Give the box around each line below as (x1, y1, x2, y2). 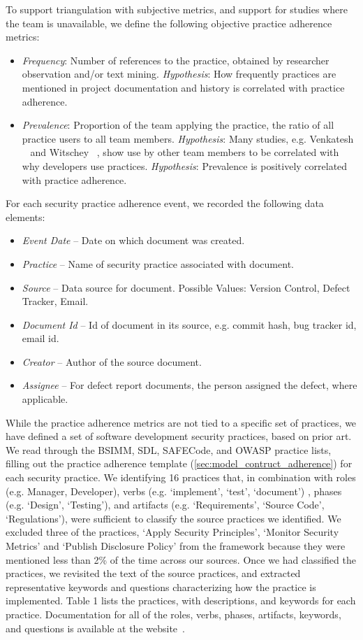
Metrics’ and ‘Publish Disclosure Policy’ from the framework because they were (6, 539, 346, 553)
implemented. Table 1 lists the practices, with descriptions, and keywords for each (6, 593, 356, 608)
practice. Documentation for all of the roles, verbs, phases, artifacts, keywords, (6, 606, 341, 621)
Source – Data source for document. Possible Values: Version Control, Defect (22, 280, 350, 294)
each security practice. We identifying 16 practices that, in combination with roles (6, 470, 356, 485)
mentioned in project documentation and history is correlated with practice (22, 80, 345, 94)
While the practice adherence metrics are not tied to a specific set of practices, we (6, 415, 357, 429)
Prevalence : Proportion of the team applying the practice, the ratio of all (22, 118, 334, 132)
